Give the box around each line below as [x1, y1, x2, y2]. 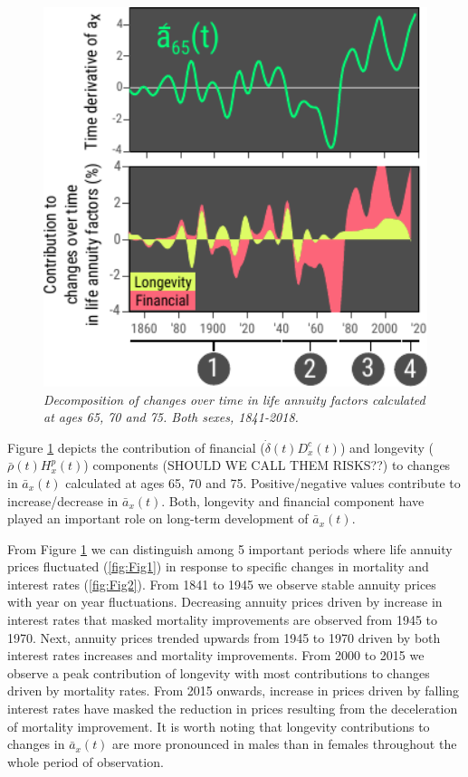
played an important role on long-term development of [7, 509, 309, 528]
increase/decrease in [7, 491, 119, 510]
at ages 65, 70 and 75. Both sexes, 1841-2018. [43, 408, 299, 427]
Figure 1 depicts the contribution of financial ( [7, 437, 265, 456]
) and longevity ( [339, 437, 435, 456]
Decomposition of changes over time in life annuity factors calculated [43, 389, 425, 408]
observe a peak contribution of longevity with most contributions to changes [7, 663, 430, 682]
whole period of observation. [7, 752, 164, 771]
